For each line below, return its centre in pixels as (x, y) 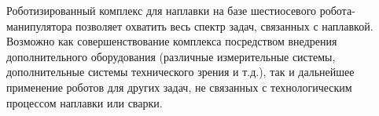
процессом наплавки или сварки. (85, 102)
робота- (337, 10)
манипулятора (39, 25)
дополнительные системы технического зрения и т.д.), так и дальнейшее (180, 72)
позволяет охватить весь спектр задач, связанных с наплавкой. (224, 25)
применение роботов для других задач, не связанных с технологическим (179, 87)
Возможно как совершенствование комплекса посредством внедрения (172, 41)
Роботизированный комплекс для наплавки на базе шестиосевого (162, 10)
